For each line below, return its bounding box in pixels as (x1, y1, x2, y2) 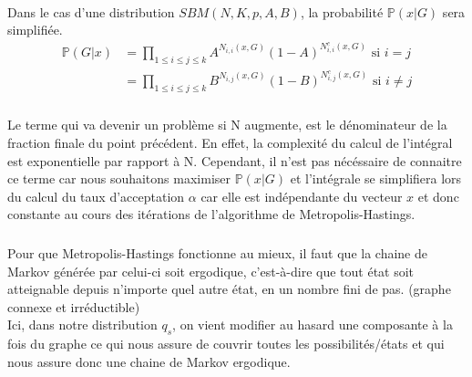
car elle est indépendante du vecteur (200, 186, 403, 205)
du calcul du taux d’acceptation (7, 186, 185, 205)
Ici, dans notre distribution (7, 315, 158, 334)
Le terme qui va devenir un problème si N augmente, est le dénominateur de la (7, 115, 447, 134)
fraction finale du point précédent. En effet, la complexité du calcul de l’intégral (7, 133, 453, 152)
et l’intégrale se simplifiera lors (290, 169, 462, 188)
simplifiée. (7, 20, 63, 39)
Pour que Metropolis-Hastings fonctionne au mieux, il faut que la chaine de (7, 243, 427, 262)
